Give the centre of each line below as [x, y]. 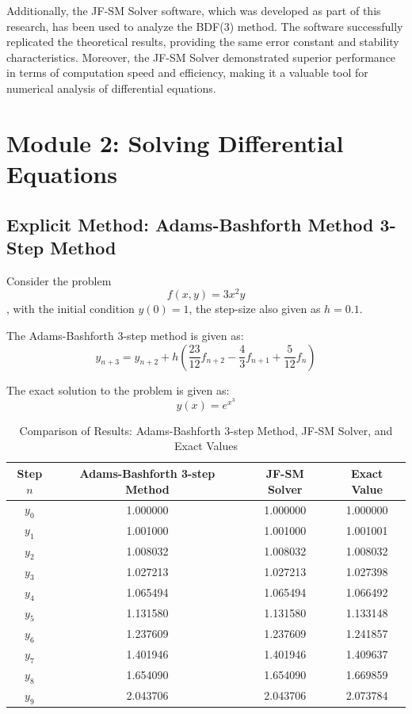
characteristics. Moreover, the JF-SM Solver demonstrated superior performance [201, 57]
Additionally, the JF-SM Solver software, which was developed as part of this [194, 10]
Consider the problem [59, 280]
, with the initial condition [71, 309]
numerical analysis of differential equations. [111, 88]
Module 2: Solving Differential [175, 142]
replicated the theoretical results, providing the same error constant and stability [203, 42]
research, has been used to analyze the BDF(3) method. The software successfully [205, 26]
